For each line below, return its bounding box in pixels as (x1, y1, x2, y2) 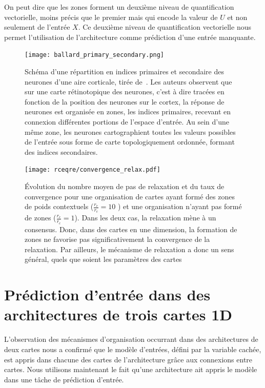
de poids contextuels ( (25, 201, 94, 212)
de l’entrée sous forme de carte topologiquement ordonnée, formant (25, 136, 235, 147)
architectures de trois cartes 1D (4, 304, 232, 325)
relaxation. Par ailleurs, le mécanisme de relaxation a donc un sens (25, 243, 234, 254)
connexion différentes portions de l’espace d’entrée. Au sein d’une (25, 116, 230, 127)
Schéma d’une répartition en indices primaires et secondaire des (25, 66, 224, 77)
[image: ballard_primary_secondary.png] (25, 51, 165, 59)
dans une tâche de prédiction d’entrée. (4, 374, 124, 384)
